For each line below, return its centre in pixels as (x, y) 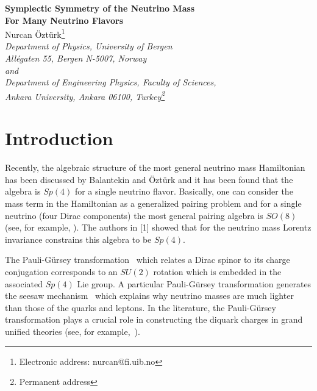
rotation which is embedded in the (217, 271)
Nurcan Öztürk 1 (35, 33)
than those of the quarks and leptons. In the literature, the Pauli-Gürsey (141, 307)
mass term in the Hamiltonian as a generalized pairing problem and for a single (153, 203)
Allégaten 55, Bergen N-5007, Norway (76, 58)
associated (24, 283)
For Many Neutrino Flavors (64, 20)
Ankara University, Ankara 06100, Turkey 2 (85, 95)
